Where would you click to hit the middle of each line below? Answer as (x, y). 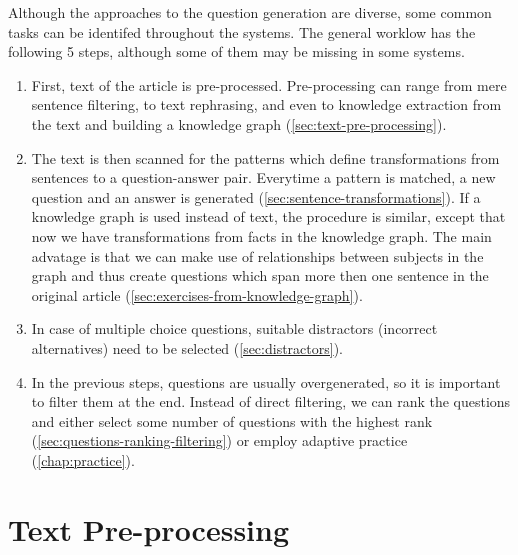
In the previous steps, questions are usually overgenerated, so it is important (266, 381)
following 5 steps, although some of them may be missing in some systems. (236, 51)
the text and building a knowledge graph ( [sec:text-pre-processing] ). (239, 123)
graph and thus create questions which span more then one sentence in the (260, 275)
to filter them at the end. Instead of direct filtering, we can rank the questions (271, 401)
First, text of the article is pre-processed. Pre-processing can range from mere (269, 84)
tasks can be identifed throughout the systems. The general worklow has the (242, 31)
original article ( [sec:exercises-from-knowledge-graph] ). (197, 294)
